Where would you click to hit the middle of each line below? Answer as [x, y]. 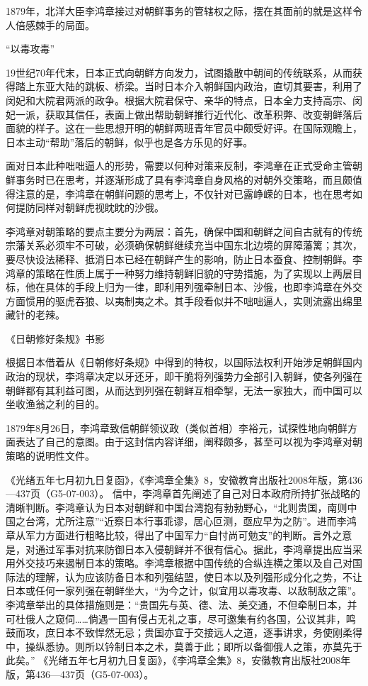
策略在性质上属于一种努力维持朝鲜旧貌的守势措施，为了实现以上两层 [194, 273]
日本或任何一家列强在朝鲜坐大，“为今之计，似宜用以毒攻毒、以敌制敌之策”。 [184, 591]
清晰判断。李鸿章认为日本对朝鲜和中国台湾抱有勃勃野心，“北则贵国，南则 [177, 507]
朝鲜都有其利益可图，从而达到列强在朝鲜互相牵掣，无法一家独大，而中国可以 [184, 390]
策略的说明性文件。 [50, 456]
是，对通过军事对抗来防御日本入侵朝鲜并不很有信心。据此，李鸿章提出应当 [179, 549]
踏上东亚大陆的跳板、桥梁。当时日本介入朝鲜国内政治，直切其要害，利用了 [189, 86]
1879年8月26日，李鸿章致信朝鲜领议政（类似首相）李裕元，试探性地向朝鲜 [177, 427]
